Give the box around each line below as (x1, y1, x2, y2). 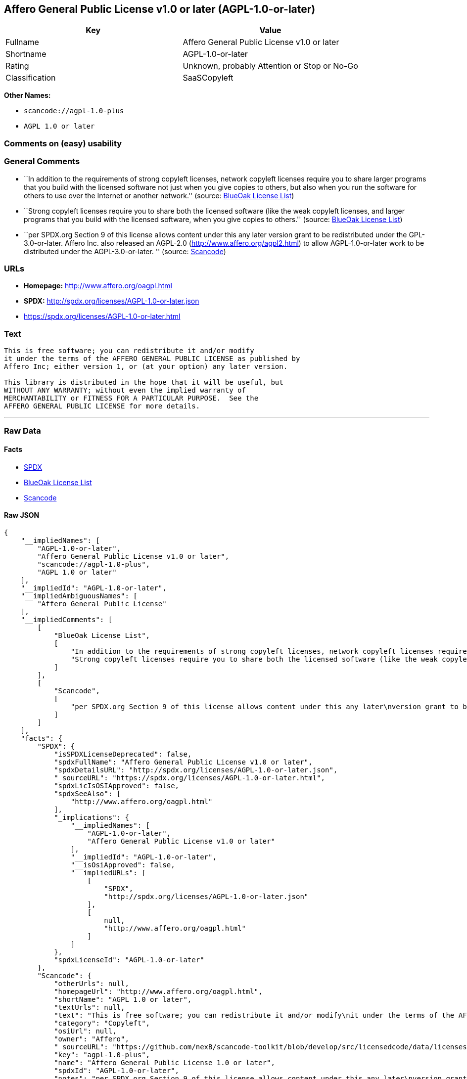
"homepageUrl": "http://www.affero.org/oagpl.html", (54, 987, 263, 995)
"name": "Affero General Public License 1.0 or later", (54, 1058, 275, 1067)
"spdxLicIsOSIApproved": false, (54, 781, 180, 790)
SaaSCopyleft (183, 73, 233, 83)
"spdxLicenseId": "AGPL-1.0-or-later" (54, 955, 204, 964)
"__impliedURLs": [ (70, 868, 146, 877)
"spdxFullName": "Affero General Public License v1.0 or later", (54, 758, 313, 766)
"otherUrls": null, (54, 979, 129, 988)
